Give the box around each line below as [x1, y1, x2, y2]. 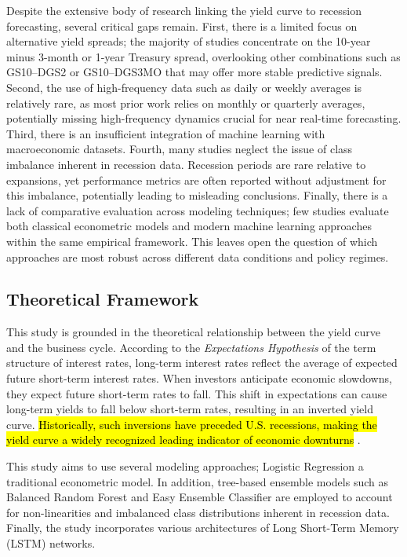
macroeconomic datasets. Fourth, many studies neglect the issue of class [6, 141, 353, 157]
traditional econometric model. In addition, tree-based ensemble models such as [6, 473, 388, 489]
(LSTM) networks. [6, 535, 96, 552]
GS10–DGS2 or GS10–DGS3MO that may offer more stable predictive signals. [6, 64, 383, 80]
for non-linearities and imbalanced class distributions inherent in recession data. [6, 504, 390, 520]
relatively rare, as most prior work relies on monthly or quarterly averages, [6, 94, 365, 111]
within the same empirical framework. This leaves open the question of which [6, 233, 378, 249]
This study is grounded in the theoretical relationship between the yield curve [6, 324, 380, 340]
